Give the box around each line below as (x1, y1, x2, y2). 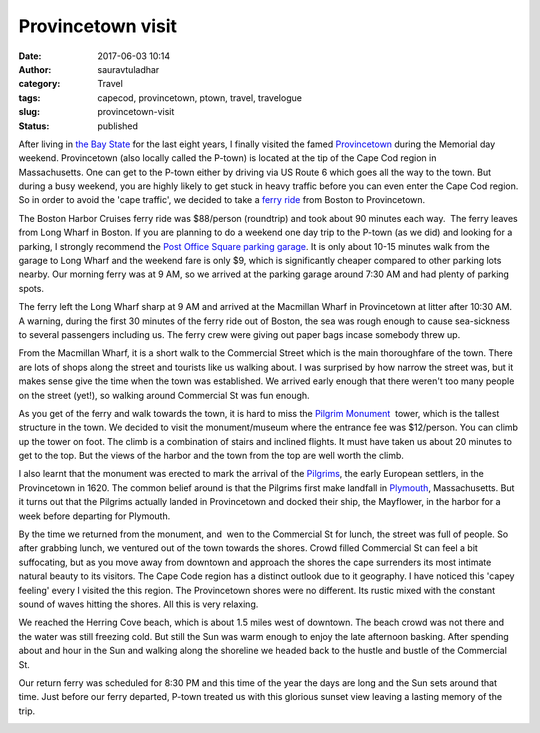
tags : (18, 91, 41, 104)
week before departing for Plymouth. (18, 510, 171, 522)
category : (18, 78, 61, 90)
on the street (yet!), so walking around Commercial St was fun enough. (18, 389, 310, 401)
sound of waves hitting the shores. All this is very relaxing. (18, 598, 259, 610)
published (97, 120, 139, 132)
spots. (18, 282, 45, 294)
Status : (18, 120, 50, 132)
